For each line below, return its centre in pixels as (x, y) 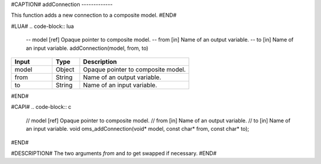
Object (65, 70)
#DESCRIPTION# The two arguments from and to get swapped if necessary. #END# (114, 153)
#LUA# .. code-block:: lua (43, 26)
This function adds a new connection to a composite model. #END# (94, 15)
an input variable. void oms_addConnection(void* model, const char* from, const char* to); (138, 129)
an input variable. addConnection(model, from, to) (87, 48)
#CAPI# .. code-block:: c (41, 107)
